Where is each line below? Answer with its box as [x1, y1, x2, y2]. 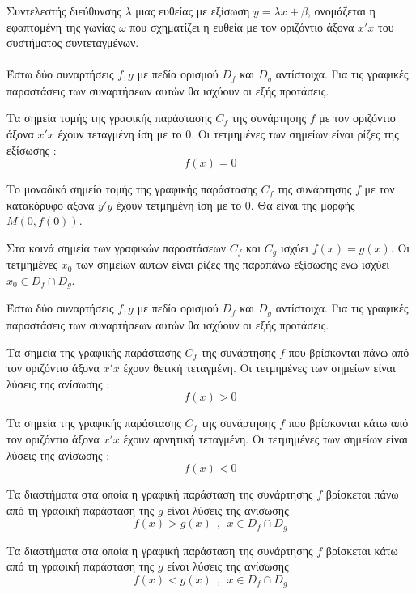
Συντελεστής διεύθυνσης [6, 2, 121, 19]
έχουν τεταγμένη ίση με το [57, 125, 182, 142]
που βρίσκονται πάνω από [288, 343, 410, 360]
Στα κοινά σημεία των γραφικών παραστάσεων [6, 239, 227, 256]
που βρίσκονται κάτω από [288, 414, 409, 431]
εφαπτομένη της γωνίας [6, 18, 116, 35]
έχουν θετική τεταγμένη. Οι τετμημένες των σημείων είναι [123, 359, 396, 376]
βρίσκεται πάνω [325, 486, 399, 503]
